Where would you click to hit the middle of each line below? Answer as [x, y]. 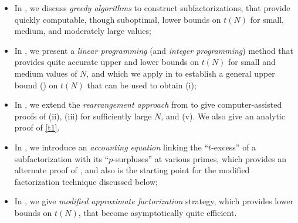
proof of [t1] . [37, 127]
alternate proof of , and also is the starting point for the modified [132, 170]
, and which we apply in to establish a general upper [181, 73]
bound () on [36, 85]
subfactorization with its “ [62, 158]
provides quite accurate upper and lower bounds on [106, 62]
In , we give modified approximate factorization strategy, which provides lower [154, 201]
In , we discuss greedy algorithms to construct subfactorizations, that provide [152, 8]
